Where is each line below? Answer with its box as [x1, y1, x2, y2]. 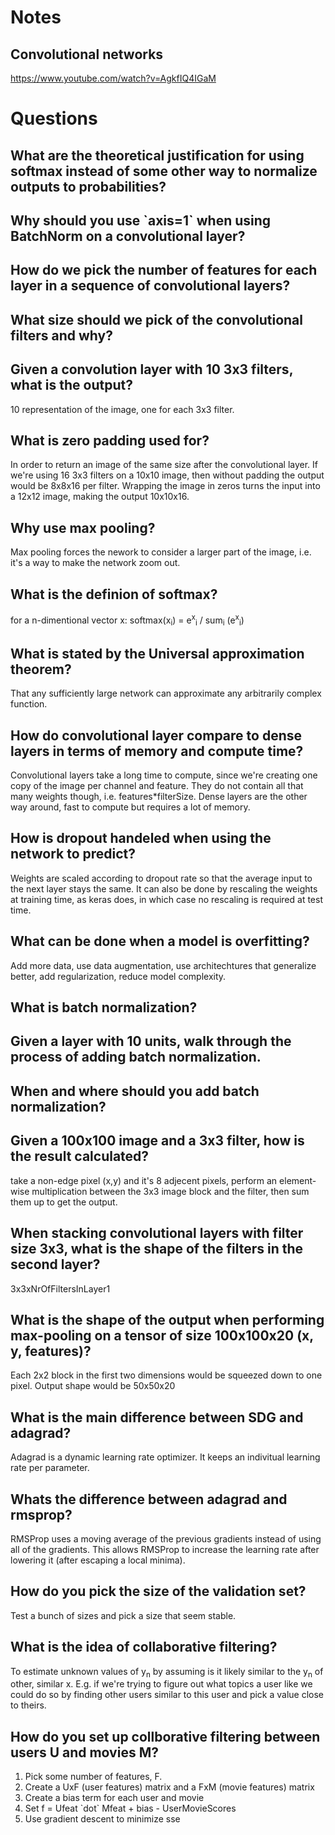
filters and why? [10, 327, 113, 344]
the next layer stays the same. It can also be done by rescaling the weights [10, 882, 318, 895]
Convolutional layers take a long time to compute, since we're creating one [10, 769, 318, 781]
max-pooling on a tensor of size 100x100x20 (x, [10, 1327, 314, 1344]
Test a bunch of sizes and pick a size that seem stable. [10, 1609, 237, 1621]
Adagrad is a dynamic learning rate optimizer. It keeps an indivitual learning [10, 1451, 321, 1463]
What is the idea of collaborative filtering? [10, 1639, 278, 1656]
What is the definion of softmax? [10, 586, 218, 603]
